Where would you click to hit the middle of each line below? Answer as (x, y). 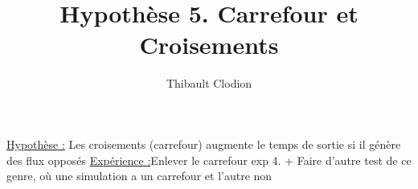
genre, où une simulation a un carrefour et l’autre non (139, 176)
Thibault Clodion (209, 83)
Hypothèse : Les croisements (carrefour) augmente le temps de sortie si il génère (204, 144)
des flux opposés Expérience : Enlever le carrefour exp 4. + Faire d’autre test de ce (209, 160)
